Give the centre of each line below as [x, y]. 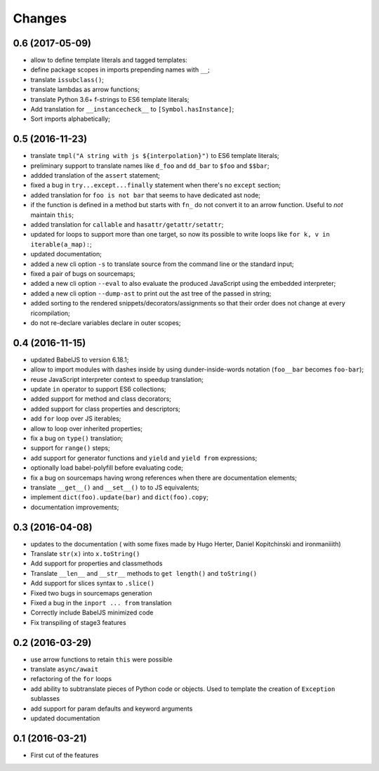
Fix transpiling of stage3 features [78, 622]
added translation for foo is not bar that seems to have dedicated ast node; [146, 195]
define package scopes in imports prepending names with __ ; [120, 70]
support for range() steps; [70, 448]
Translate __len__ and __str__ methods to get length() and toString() [144, 573]
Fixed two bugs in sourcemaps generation [91, 593]
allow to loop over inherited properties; [87, 428]
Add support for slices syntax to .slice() [92, 584]
